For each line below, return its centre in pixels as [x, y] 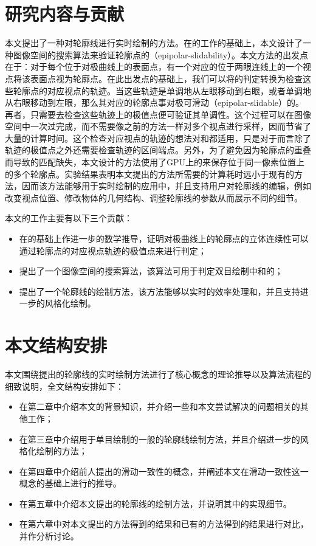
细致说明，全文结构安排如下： [64, 386]
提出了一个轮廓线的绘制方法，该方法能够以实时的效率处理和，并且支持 [160, 291]
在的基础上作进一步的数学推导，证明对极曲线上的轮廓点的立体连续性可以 [164, 239]
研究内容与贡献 [65, 14]
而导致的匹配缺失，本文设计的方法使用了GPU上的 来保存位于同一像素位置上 [155, 162]
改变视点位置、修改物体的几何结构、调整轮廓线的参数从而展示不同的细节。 [154, 197]
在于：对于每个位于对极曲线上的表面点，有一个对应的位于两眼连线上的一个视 [158, 67]
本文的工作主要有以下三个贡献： [69, 218]
